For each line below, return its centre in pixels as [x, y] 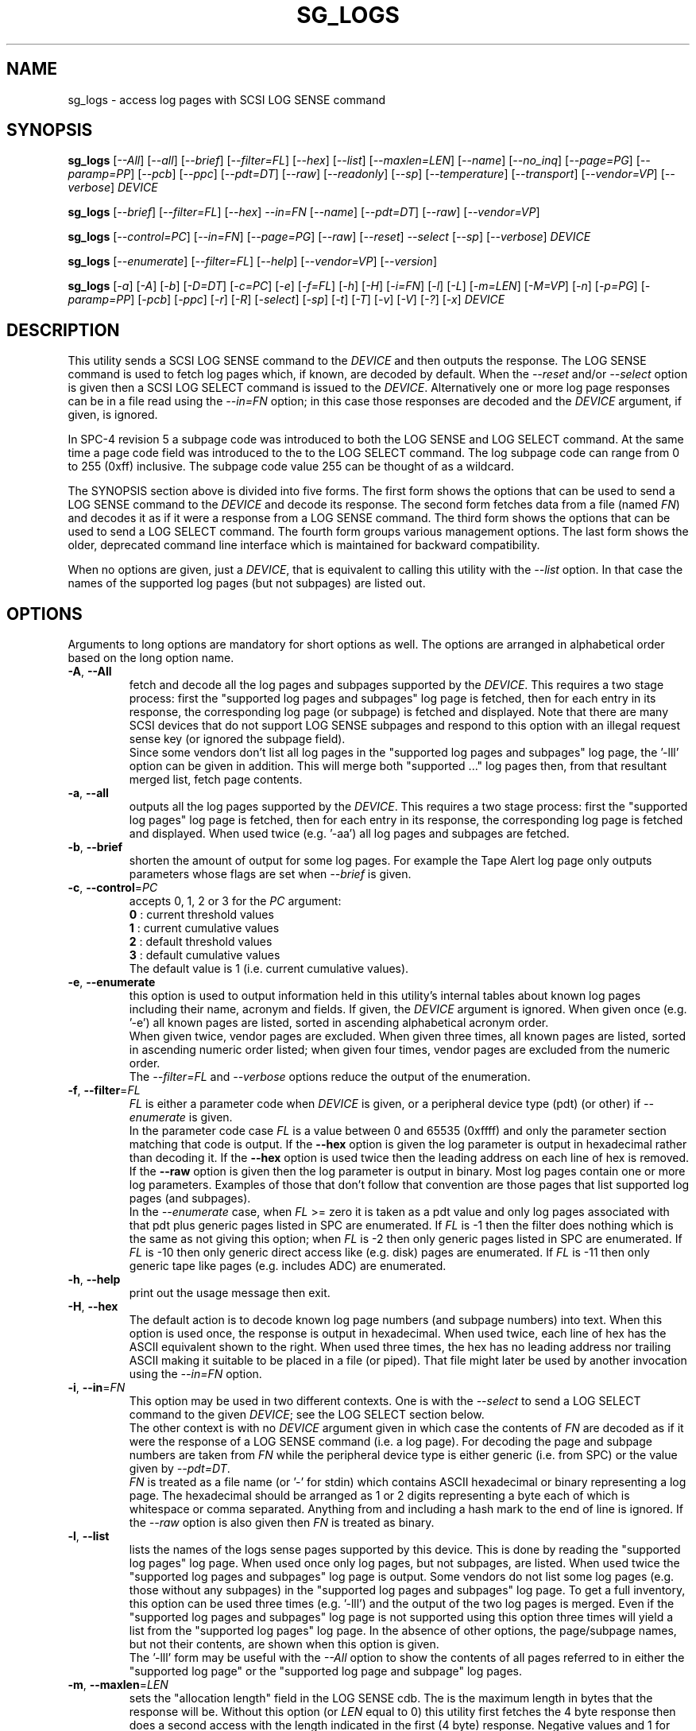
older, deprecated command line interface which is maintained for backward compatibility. [304, 545]
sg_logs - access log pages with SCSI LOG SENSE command [227, 99]
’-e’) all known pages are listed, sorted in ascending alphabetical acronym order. [339, 1023]
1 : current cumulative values [204, 928]
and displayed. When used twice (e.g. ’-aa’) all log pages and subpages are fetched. [349, 834]
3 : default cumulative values [205, 955]
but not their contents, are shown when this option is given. [284, 1644]
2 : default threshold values [201, 942]
